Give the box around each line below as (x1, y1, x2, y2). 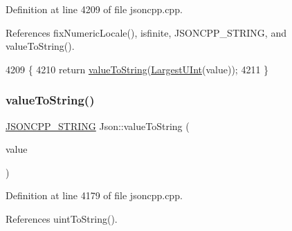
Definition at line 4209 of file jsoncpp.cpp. (6, 2, 183, 16)
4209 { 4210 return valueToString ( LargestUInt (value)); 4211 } (6, 62, 269, 76)
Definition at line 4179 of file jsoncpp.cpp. (6, 188, 183, 203)
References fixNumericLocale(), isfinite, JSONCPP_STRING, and (6, 25, 286, 39)
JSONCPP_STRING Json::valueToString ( (6, 118, 190, 133)
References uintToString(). (6, 211, 118, 225)
